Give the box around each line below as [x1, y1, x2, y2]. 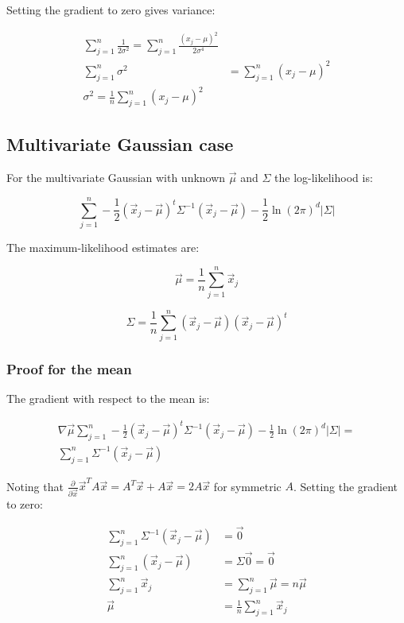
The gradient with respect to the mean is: [6, 389, 210, 406]
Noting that [6, 478, 64, 494]
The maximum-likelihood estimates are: [6, 238, 200, 255]
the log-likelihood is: [274, 169, 373, 186]
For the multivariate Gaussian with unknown [6, 169, 226, 186]
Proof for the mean [6, 358, 132, 378]
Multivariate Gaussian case [6, 132, 234, 157]
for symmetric [213, 478, 282, 494]
